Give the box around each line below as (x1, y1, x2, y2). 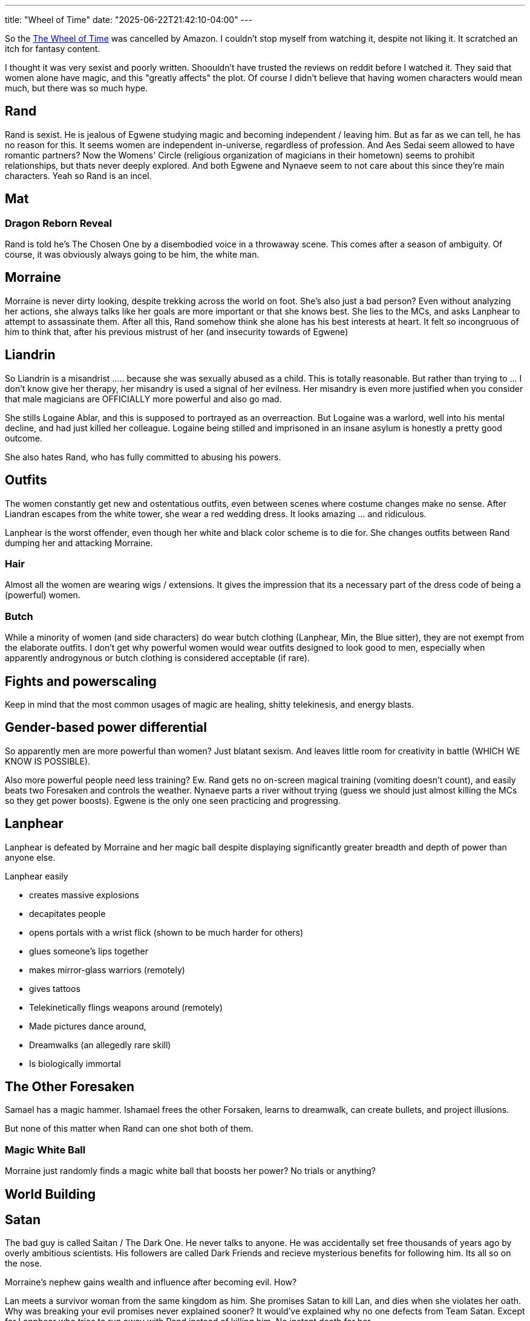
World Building (5, 1186, 96, 1202)
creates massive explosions (29, 889, 139, 900)
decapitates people (29, 908, 106, 919)
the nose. (5, 1258, 42, 1269)
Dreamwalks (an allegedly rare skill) (29, 1039, 171, 1050)
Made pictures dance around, (29, 1020, 146, 1031)
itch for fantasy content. (5, 44, 100, 54)
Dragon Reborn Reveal (5, 217, 112, 229)
